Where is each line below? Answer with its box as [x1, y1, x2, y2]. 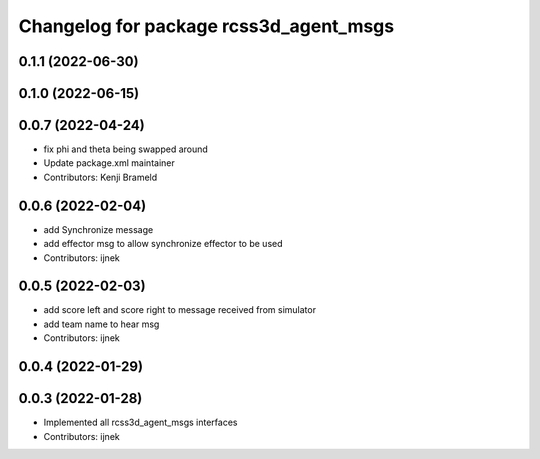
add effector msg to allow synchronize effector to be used [43, 238, 283, 250]
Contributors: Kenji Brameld [43, 171, 158, 183]
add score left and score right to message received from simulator [43, 304, 317, 316]
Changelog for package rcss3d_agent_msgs [18, 15, 395, 37]
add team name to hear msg [43, 318, 160, 330]
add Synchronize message [43, 223, 154, 235]
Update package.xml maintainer [43, 157, 175, 169]
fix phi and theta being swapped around [43, 143, 209, 155]
